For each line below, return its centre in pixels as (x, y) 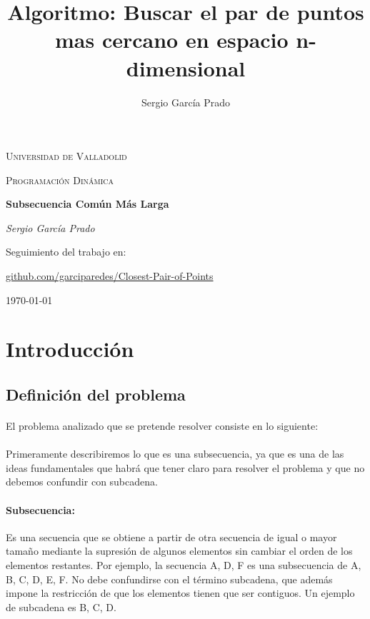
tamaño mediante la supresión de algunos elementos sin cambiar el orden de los (179, 551)
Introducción (70, 349)
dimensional (186, 67)
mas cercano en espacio (172, 40)
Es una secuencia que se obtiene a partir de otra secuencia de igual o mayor (171, 537)
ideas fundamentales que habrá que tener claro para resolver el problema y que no (185, 467)
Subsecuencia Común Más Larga (87, 204)
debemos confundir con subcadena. (82, 482)
